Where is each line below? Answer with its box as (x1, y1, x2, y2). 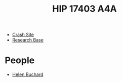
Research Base (12, 37, 44, 43)
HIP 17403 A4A (52, 3, 117, 15)
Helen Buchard (12, 71, 44, 77)
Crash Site (12, 31, 34, 38)
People (5, 55, 35, 66)
